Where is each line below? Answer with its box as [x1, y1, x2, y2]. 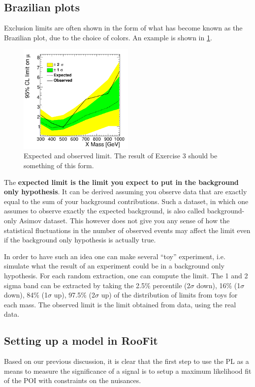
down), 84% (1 [4, 290, 48, 300]
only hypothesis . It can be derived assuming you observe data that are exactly [4, 186, 247, 197]
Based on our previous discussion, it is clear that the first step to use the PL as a [4, 356, 249, 366]
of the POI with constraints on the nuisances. [4, 375, 141, 386]
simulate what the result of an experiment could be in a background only [4, 261, 224, 271]
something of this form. [24, 160, 94, 170]
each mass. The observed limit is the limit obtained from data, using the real [4, 299, 236, 309]
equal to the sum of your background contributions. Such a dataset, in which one [4, 196, 249, 206]
